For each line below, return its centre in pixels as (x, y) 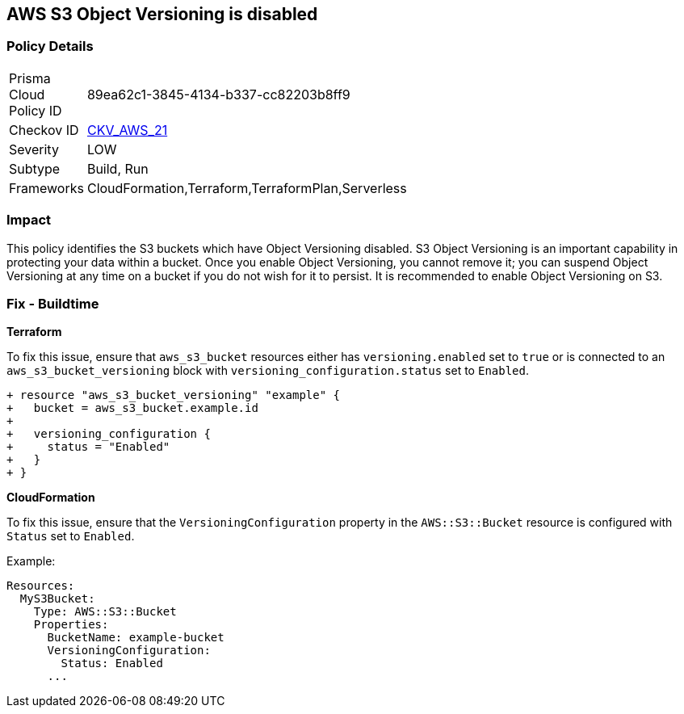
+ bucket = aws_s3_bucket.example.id (132, 408)
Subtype (35, 168)
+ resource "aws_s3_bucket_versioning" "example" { (174, 395)
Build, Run (117, 168)
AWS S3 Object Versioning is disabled (162, 14)
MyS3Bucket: (57, 599)
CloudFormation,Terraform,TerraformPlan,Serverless (247, 188)
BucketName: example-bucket (136, 638)
